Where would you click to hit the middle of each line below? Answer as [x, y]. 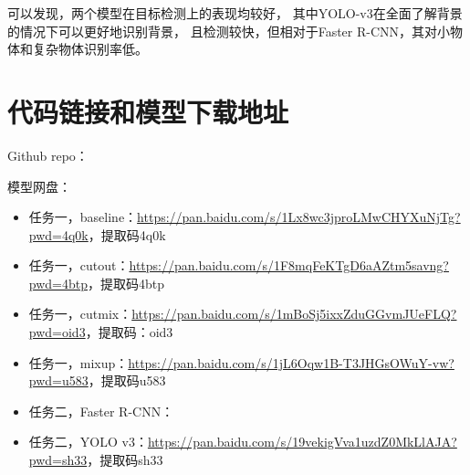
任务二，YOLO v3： [88, 442]
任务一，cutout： [79, 265]
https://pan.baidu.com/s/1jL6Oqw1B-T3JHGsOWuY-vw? [291, 362]
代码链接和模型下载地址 [148, 111]
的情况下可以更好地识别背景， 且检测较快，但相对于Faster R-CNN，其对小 [229, 31]
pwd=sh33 [58, 460]
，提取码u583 [127, 380]
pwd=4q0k [58, 234]
